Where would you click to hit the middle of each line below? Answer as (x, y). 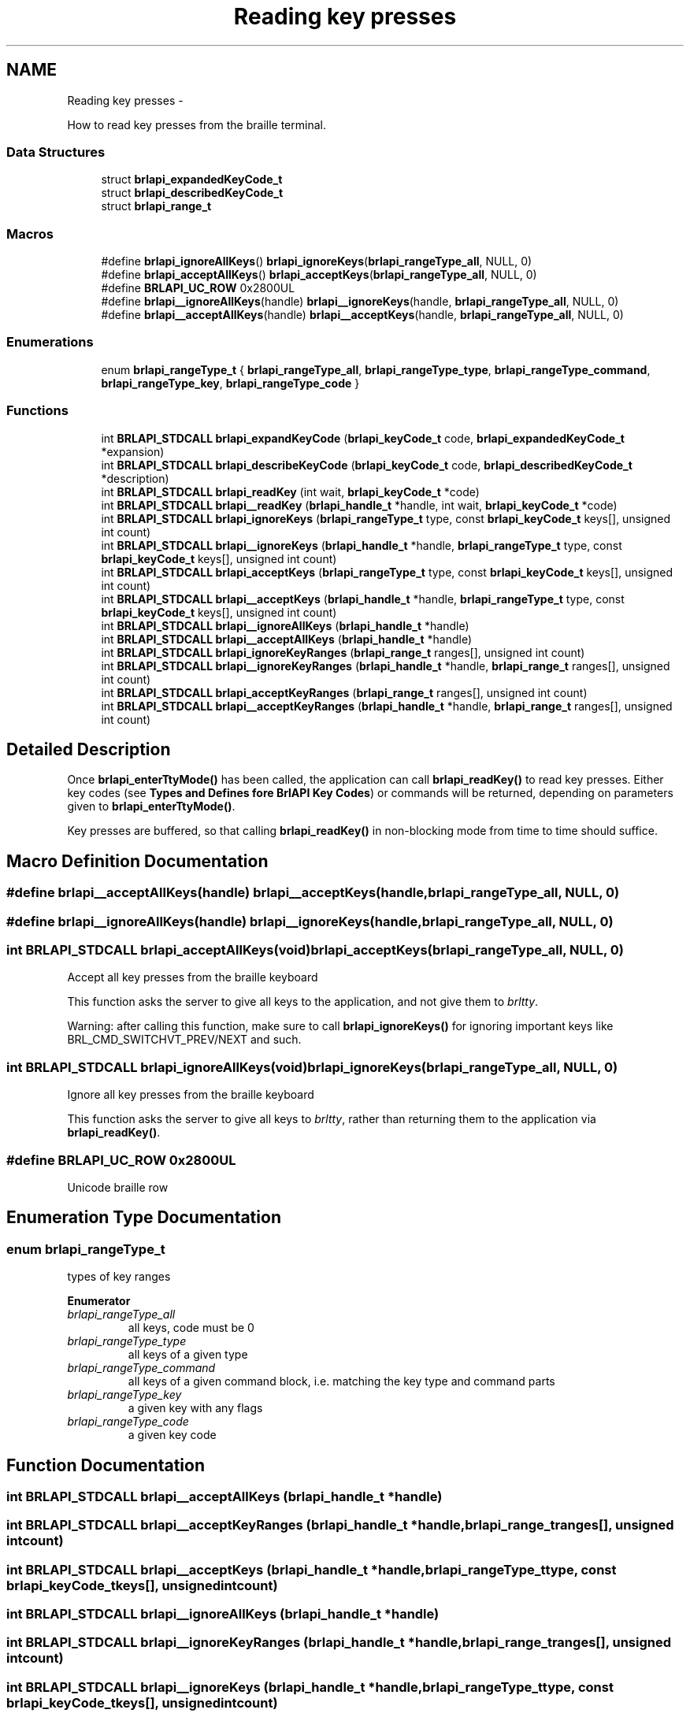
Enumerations (50, 342)
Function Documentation (106, 1465)
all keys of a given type (188, 1355)
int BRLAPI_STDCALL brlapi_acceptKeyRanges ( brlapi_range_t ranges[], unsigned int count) (344, 692)
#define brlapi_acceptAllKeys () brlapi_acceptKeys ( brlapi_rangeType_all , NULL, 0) (319, 275)
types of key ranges (119, 1277)
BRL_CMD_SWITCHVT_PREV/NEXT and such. (184, 1040)
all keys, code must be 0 (191, 1328)
